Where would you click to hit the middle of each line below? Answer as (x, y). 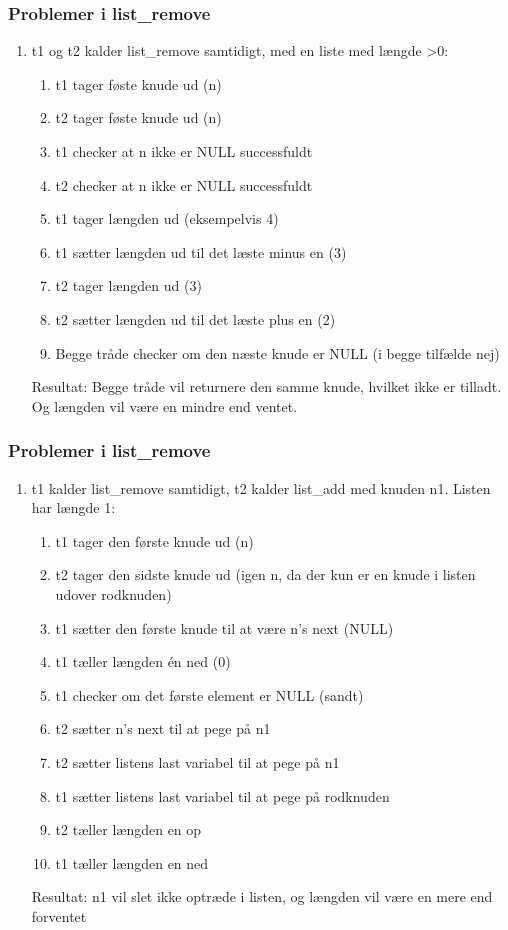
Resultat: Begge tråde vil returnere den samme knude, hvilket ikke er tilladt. (266, 386)
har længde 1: (73, 507)
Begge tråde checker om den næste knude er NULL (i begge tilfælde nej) (277, 352)
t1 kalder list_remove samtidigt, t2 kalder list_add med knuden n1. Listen (261, 487)
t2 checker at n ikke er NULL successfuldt (184, 184)
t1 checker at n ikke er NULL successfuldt (184, 151)
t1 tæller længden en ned (132, 862)
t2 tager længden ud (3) (128, 285)
